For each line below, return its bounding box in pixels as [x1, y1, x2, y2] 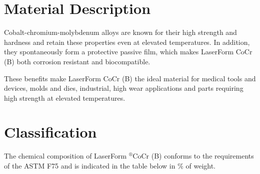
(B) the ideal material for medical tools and [121, 73, 256, 83]
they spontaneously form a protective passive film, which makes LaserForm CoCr [4, 46, 252, 57]
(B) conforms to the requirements [151, 151, 254, 161]
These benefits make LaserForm [4, 73, 101, 83]
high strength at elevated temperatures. [4, 92, 125, 103]
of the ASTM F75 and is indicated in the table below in [4, 161, 175, 171]
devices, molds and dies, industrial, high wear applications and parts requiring [4, 83, 243, 93]
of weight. [185, 161, 216, 171]
